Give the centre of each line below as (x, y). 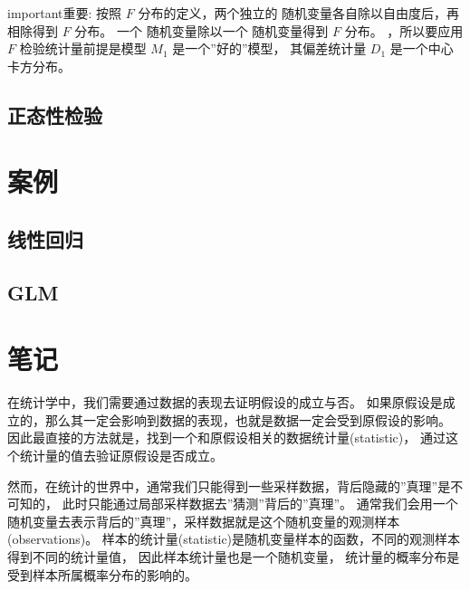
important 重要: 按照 (65, 13)
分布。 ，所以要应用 (404, 30)
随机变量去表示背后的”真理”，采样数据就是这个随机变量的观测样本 (204, 521)
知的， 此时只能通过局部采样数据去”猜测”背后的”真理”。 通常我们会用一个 (239, 504)
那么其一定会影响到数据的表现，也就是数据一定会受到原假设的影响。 (248, 419)
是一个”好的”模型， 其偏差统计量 (269, 48)
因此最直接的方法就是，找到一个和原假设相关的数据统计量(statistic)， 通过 (226, 438)
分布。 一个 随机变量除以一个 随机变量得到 (201, 30)
